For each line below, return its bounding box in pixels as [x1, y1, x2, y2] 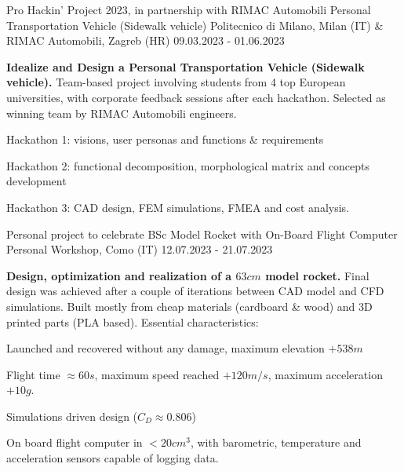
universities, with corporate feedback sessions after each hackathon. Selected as [6, 89, 386, 105]
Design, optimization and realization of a [6, 267, 232, 283]
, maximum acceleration [268, 366, 383, 382]
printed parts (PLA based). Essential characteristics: [6, 313, 259, 330]
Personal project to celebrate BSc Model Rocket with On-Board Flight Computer [6, 225, 398, 242]
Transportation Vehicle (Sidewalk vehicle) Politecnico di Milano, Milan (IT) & [6, 16, 384, 33]
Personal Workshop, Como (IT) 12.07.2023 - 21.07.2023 [6, 241, 273, 257]
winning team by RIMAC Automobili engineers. [6, 104, 237, 121]
